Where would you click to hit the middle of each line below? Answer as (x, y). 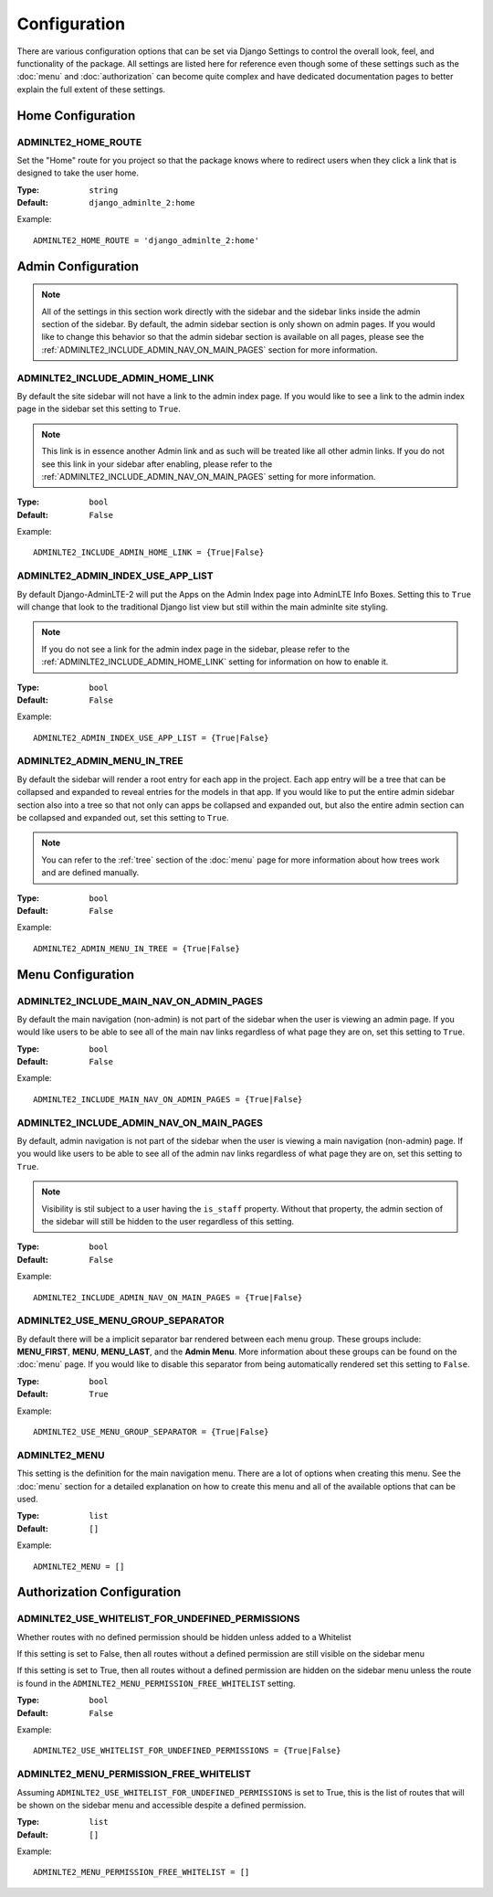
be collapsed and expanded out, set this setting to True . (123, 818)
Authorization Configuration (99, 1592)
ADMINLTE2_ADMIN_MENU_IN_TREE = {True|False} (137, 948)
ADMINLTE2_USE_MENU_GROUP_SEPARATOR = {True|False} (151, 1432)
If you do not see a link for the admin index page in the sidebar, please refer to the (196, 649)
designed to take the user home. (78, 173)
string (104, 190)
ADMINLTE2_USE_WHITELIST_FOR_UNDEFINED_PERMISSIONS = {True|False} (187, 1751)
